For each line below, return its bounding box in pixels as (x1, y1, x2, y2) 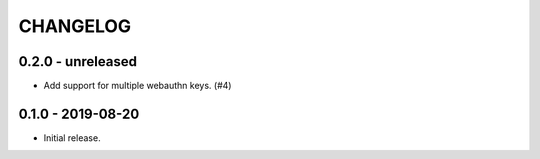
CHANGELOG (18, 15, 132, 37)
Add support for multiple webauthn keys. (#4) (43, 80, 232, 92)
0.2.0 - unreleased (18, 53, 137, 70)
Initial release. (43, 131, 101, 144)
